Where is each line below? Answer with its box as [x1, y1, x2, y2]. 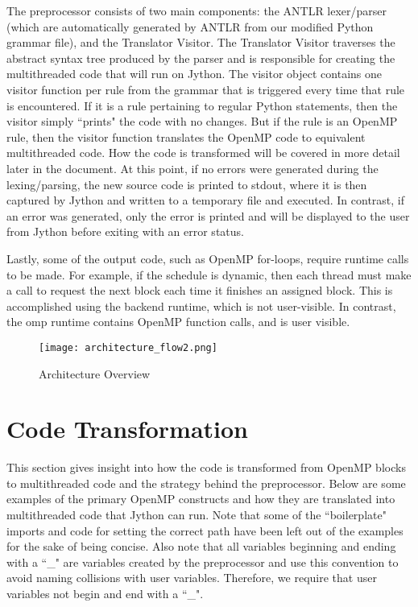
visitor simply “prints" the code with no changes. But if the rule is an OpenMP [6, 113, 398, 130]
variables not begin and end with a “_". [6, 585, 204, 601]
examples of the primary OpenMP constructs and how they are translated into [6, 490, 395, 507]
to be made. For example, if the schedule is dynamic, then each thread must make [6, 266, 412, 283]
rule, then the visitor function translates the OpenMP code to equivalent [6, 128, 366, 145]
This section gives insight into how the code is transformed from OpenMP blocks [6, 459, 406, 476]
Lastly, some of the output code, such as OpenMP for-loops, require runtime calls [6, 250, 409, 266]
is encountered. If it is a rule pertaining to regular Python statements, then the [6, 97, 398, 114]
